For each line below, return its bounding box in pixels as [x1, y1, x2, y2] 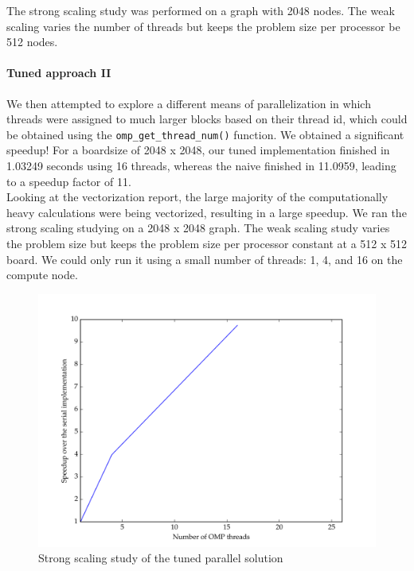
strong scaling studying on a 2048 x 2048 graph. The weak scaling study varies [6, 219, 390, 236]
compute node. [6, 266, 78, 283]
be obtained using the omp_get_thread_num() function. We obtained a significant [6, 126, 404, 142]
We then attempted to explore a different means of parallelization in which [6, 95, 371, 111]
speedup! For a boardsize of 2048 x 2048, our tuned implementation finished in [6, 142, 390, 158]
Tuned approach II [6, 64, 111, 81]
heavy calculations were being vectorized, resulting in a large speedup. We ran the [6, 204, 407, 220]
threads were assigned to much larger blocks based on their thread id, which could [6, 111, 408, 127]
